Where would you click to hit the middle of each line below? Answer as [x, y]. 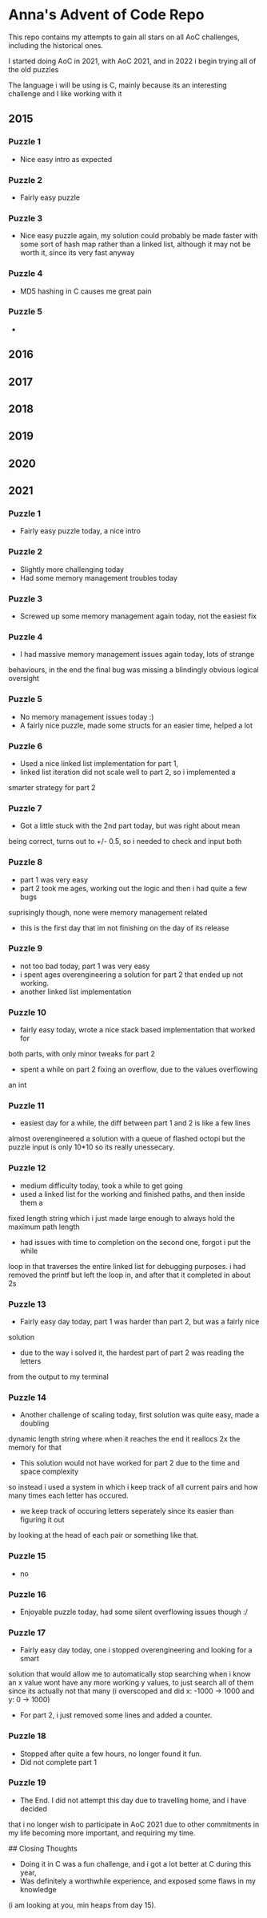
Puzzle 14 [27, 1397]
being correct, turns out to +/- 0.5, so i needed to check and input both [125, 841]
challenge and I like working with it [65, 93]
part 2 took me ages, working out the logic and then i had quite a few [133, 888]
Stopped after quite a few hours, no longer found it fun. [111, 1754]
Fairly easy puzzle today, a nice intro [80, 531]
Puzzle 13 [27, 1304]
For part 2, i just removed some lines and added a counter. [116, 1715]
